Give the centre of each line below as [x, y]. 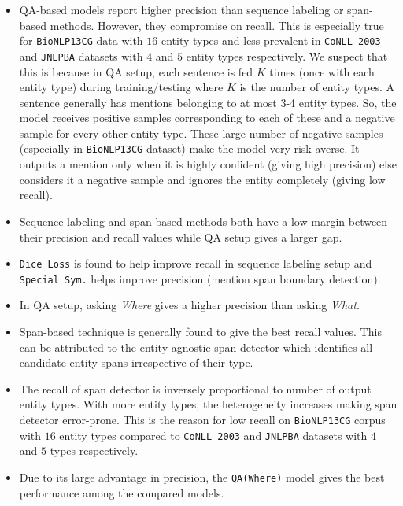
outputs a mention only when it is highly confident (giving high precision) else [208, 164]
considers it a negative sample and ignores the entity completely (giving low [202, 179]
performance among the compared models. [122, 492]
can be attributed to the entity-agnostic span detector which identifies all [196, 347]
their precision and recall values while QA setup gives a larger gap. [181, 236]
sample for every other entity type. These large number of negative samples [201, 133]
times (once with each [322, 71]
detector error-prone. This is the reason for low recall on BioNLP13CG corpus [202, 419]
